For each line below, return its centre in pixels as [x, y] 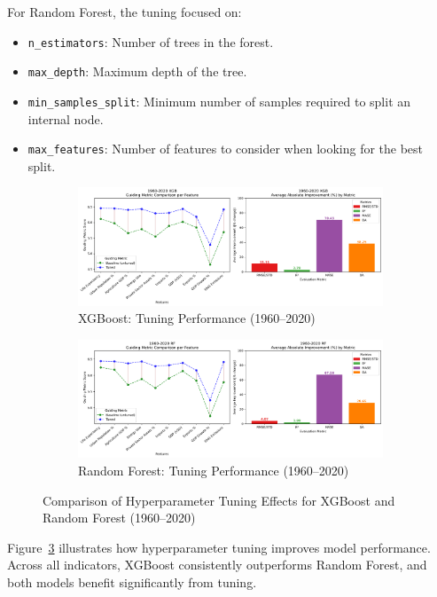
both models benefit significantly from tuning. [132, 581]
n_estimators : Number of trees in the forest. [151, 41]
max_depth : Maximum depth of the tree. [137, 71]
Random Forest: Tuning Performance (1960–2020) [214, 470]
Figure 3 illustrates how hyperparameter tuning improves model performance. [219, 547]
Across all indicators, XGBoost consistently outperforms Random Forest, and [217, 565]
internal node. [66, 118]
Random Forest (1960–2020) [119, 518]
